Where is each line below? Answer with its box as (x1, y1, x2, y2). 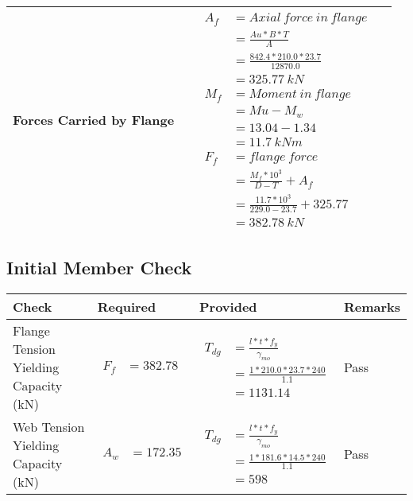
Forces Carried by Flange (13, 111, 175, 130)
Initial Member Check (6, 254, 192, 279)
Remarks (343, 297, 400, 316)
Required (97, 297, 156, 316)
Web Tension (13, 417, 85, 436)
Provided (199, 297, 257, 316)
